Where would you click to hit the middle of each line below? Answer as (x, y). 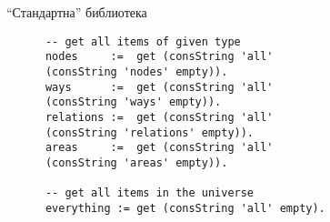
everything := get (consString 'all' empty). (185, 208)
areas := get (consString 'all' (159, 148)
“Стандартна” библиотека (77, 12)
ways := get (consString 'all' (159, 87)
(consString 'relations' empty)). (150, 132)
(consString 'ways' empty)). (133, 102)
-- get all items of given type (143, 41)
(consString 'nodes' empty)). (136, 71)
